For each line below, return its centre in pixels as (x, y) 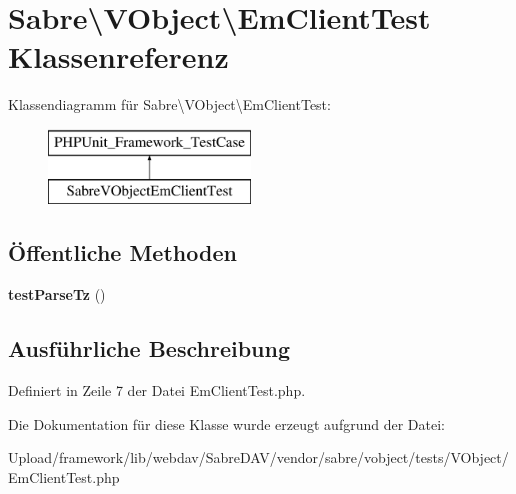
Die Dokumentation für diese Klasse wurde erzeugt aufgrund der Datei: (226, 423)
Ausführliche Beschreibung (149, 348)
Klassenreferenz (118, 56)
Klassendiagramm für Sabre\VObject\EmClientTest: (169, 104)
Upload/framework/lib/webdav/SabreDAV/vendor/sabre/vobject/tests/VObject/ (258, 457)
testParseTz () (57, 294)
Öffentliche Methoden (122, 252)
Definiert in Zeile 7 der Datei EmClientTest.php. (157, 390)
